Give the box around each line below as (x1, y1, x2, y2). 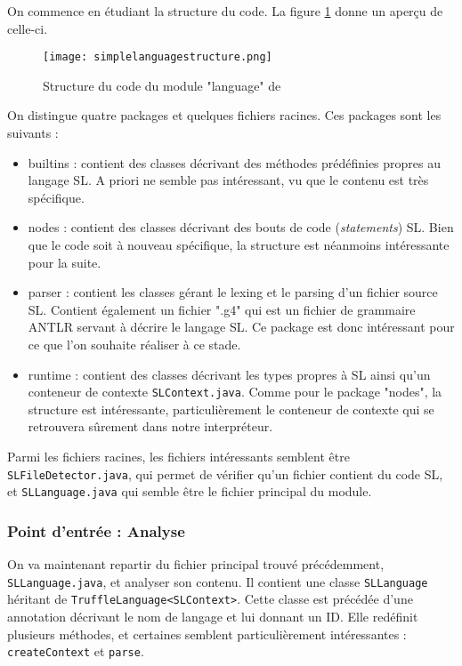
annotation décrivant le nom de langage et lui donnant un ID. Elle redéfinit (7, 607, 418, 626)
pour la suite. (28, 253, 101, 271)
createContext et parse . (7, 642, 144, 661)
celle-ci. (7, 19, 48, 37)
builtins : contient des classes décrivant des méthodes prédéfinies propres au (28, 153, 441, 172)
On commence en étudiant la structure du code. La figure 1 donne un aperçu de (7, 2, 443, 20)
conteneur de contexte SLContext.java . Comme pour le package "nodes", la (28, 382, 442, 401)
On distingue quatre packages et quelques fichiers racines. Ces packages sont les (7, 106, 442, 124)
